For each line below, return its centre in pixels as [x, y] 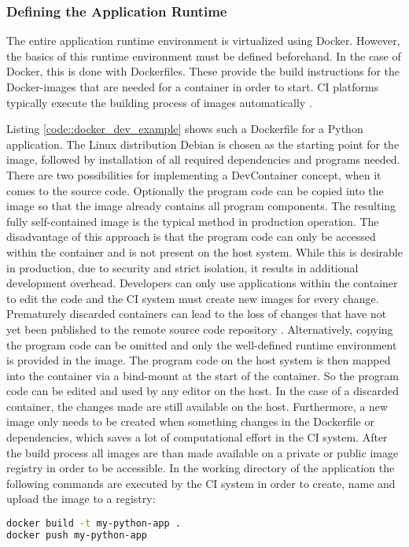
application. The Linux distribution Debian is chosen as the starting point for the [203, 144]
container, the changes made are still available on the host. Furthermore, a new [197, 406]
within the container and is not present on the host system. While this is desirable [204, 251]
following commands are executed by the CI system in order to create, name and [201, 483]
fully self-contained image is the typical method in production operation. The [193, 221]
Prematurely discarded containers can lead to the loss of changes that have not [197, 314]
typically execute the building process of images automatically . [159, 102]
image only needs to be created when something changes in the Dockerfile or [190, 421]
